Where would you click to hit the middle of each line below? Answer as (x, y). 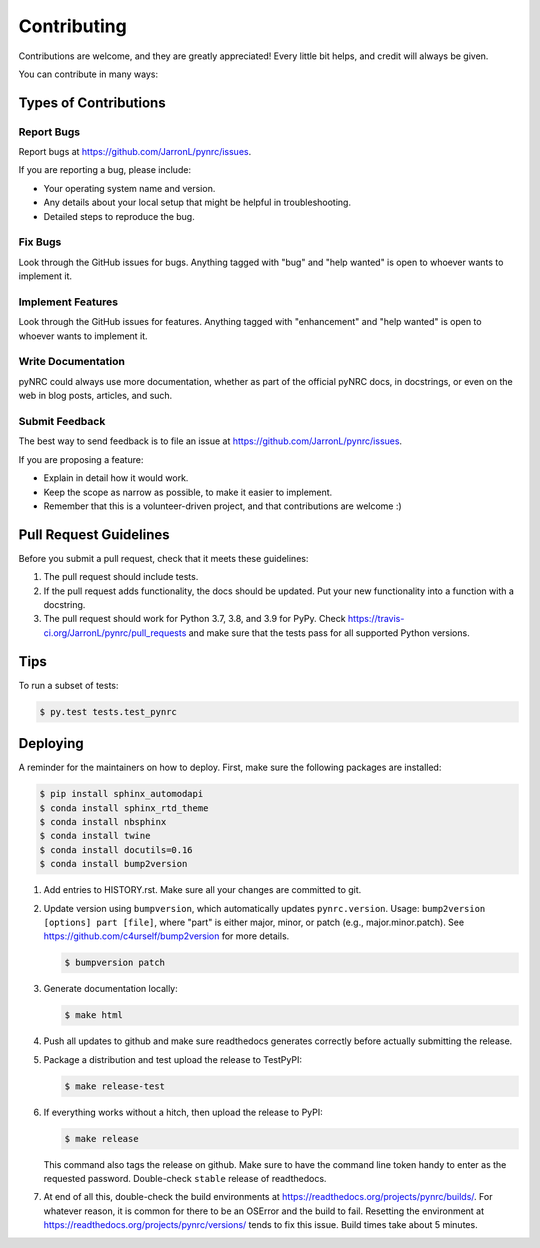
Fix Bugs (40, 242)
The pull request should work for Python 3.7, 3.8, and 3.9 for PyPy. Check (194, 619)
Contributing (72, 26)
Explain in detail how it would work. (116, 478)
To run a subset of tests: (68, 685)
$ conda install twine (95, 836)
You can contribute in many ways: (88, 74)
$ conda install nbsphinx (103, 821)
